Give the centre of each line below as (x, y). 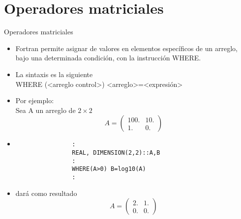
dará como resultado (46, 193)
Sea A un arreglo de (45, 110)
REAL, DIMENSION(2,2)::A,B (116, 152)
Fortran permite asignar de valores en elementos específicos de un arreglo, (126, 48)
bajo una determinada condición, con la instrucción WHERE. (108, 58)
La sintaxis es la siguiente (54, 74)
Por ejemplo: (35, 100)
